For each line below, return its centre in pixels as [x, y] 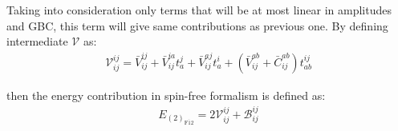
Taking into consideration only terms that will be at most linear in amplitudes [199, 10]
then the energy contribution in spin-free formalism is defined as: [166, 95]
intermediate [37, 41]
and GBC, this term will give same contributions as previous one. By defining [197, 25]
